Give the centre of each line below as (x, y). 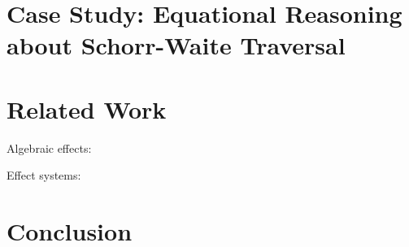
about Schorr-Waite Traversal (176, 45)
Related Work (87, 108)
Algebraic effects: (49, 147)
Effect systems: (44, 175)
